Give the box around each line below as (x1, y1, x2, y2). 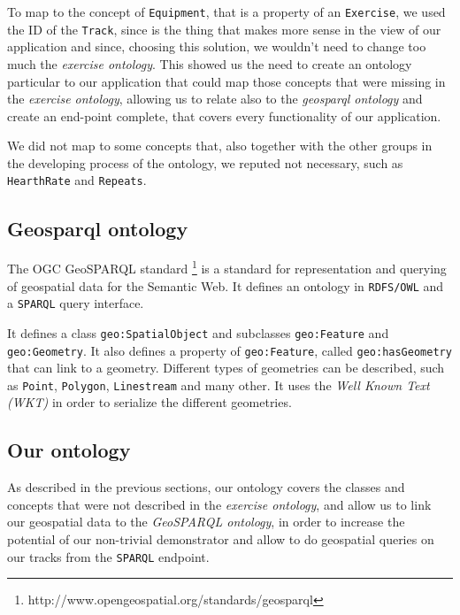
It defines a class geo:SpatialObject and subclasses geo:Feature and (7, 323, 389, 342)
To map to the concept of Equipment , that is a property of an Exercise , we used (7, 3, 446, 20)
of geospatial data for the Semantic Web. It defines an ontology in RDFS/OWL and (7, 276, 444, 295)
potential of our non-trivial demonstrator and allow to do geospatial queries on (7, 530, 434, 549)
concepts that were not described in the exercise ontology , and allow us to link (7, 495, 432, 513)
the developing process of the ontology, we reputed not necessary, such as (7, 153, 403, 172)
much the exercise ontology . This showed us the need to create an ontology (7, 54, 412, 73)
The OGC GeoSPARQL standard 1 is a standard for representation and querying (7, 257, 447, 277)
